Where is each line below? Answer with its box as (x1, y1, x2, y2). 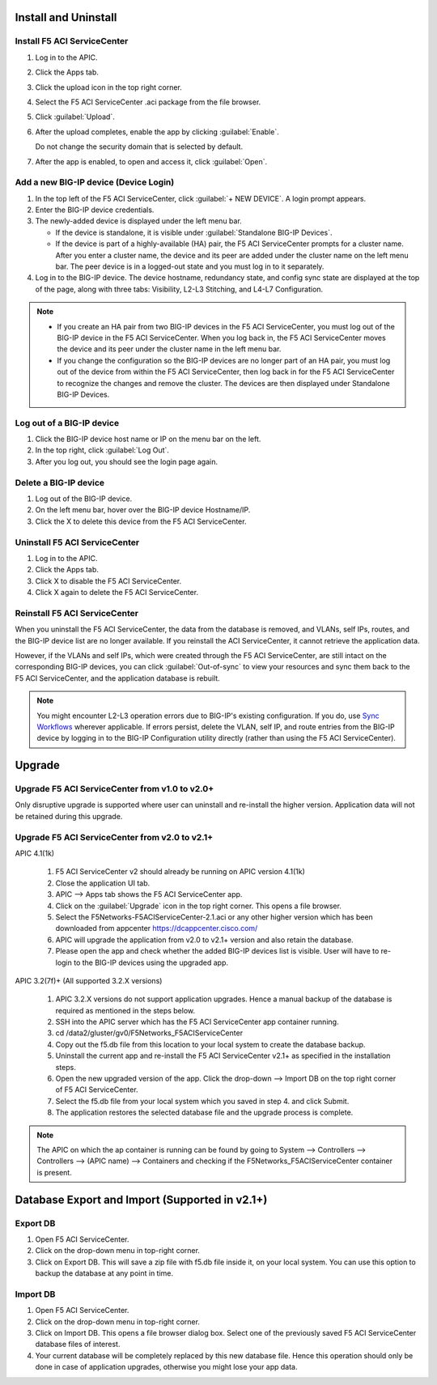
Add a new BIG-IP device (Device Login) (15, 176, 175, 188)
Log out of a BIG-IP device (15, 417, 120, 428)
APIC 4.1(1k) (15, 848, 55, 858)
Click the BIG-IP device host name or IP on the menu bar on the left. (35, 434, 261, 444)
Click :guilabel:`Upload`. (35, 112, 115, 121)
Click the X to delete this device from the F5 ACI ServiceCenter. (35, 516, 247, 526)
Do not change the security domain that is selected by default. (35, 142, 243, 151)
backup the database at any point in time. (35, 1268, 174, 1278)
